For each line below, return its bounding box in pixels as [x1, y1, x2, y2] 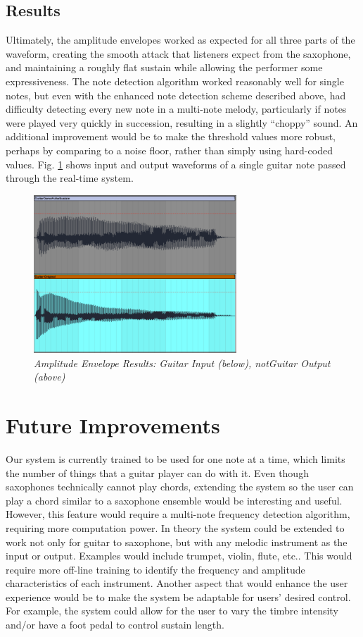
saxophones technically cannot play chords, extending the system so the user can [6, 479, 354, 494]
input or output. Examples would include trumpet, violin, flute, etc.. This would [6, 548, 352, 563]
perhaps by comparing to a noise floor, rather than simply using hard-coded [6, 142, 333, 157]
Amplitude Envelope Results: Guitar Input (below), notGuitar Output [34, 355, 331, 370]
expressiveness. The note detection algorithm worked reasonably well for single [6, 73, 344, 88]
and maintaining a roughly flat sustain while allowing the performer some [6, 60, 323, 75]
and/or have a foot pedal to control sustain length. [6, 617, 224, 632]
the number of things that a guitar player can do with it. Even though [6, 465, 309, 480]
